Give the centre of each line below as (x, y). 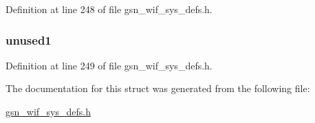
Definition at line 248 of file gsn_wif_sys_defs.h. (109, 9)
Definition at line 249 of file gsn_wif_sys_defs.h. (109, 65)
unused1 (29, 40)
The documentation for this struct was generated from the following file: (158, 88)
